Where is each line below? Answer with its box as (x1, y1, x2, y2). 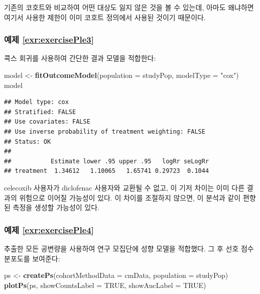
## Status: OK (4, 138, 51, 145)
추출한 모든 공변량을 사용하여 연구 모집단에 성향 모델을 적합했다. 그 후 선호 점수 (4, 243, 254, 253)
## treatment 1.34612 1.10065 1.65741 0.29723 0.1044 (4, 167, 209, 175)
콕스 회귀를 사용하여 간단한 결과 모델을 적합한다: (4, 53, 156, 63)
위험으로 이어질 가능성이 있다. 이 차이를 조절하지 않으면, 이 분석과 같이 (19, 192, 241, 203)
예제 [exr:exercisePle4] (4, 223, 94, 236)
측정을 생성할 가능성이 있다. (13, 202, 99, 213)
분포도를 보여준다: (4, 253, 60, 263)
